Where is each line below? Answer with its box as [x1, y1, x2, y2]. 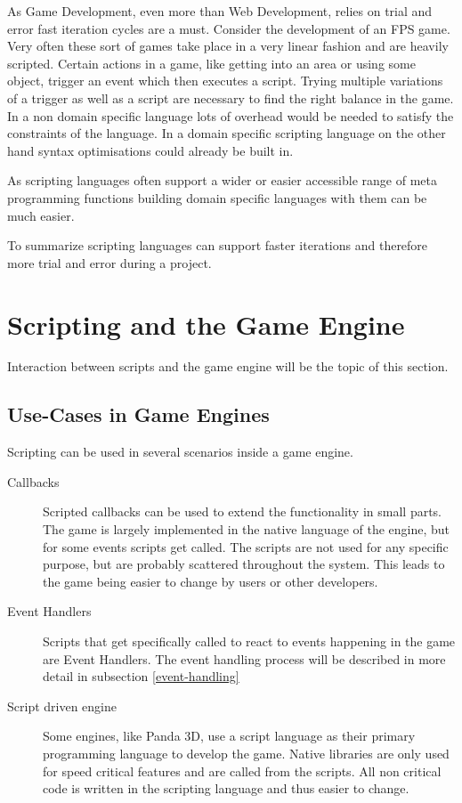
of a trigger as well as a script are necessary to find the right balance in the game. [7, 88, 454, 107]
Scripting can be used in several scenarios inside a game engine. [7, 442, 353, 461]
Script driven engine [7, 696, 117, 715]
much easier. [7, 206, 75, 224]
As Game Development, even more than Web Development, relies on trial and [7, 2, 433, 20]
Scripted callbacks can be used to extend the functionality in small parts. [43, 502, 442, 521]
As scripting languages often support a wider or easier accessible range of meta [7, 171, 437, 190]
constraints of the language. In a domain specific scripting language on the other [7, 124, 446, 142]
